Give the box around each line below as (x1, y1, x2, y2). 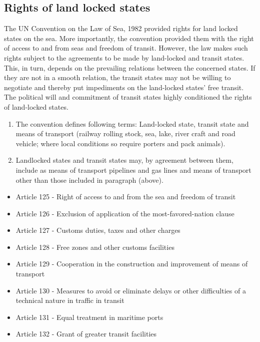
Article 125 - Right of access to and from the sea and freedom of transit (15, 191, 236, 202)
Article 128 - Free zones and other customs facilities (15, 241, 174, 252)
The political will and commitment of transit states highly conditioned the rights (4, 92, 252, 102)
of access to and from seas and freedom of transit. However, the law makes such (4, 43, 248, 53)
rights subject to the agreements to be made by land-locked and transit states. (4, 52, 244, 63)
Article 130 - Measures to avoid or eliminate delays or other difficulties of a (15, 285, 246, 295)
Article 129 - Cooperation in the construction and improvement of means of (15, 258, 248, 269)
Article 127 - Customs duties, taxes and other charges (15, 225, 180, 235)
